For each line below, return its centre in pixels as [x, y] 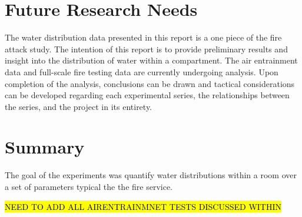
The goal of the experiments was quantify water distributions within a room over [151, 175]
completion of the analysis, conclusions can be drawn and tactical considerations [150, 83]
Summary [45, 147]
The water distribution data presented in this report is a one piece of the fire [143, 37]
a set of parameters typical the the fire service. [89, 186]
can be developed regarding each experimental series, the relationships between [147, 95]
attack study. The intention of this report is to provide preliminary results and [146, 49]
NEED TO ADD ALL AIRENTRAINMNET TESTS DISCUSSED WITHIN [143, 206]
